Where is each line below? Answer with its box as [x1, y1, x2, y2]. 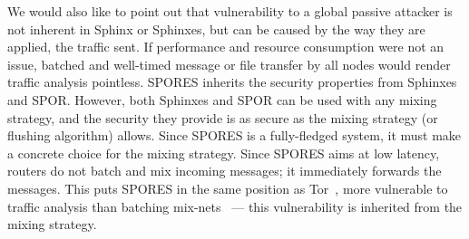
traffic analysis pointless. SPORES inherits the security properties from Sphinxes [7, 72, 457, 91]
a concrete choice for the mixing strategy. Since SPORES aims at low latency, [7, 143, 440, 162]
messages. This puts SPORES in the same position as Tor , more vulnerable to [7, 178, 448, 197]
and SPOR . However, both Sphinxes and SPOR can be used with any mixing [7, 90, 437, 109]
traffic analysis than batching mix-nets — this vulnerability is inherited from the [7, 196, 463, 215]
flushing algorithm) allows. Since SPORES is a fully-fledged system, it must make [7, 126, 462, 145]
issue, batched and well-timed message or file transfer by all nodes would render [7, 54, 451, 73]
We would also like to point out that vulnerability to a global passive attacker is [7, 2, 453, 20]
